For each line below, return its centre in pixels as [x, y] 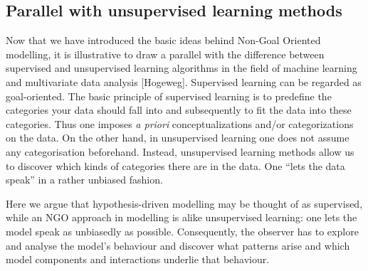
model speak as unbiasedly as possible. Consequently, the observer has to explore [182, 231]
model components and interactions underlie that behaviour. [138, 259]
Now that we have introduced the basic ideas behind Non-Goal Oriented [163, 40]
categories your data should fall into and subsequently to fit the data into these [179, 110]
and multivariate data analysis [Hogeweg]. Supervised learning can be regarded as [184, 81]
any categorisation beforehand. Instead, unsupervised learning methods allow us [180, 151]
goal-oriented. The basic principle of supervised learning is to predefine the [169, 96]
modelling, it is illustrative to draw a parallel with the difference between [165, 54]
